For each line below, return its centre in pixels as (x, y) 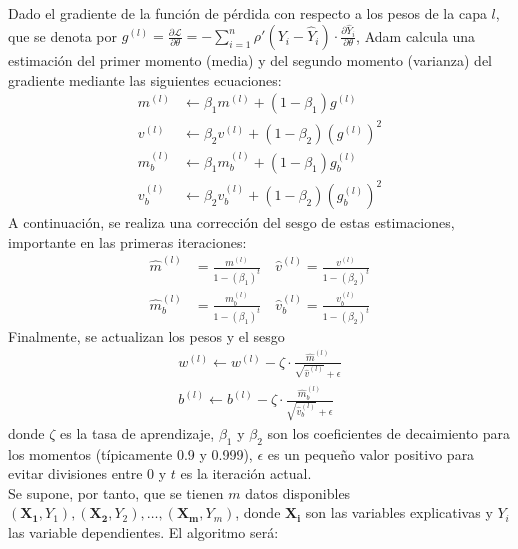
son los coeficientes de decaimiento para (389, 432)
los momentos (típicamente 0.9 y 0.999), (130, 453)
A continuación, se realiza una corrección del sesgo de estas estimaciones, (231, 222)
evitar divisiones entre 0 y (87, 473)
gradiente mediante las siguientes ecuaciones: (145, 79)
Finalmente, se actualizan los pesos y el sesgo (146, 335)
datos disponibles (298, 492)
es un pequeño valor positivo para (371, 453)
